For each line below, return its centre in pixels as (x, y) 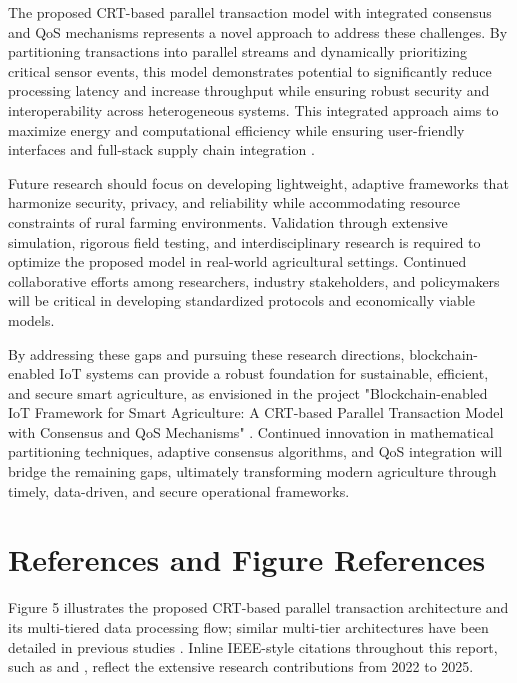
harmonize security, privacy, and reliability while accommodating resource (234, 202)
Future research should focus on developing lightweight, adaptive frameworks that (258, 182)
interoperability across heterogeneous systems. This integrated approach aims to (253, 109)
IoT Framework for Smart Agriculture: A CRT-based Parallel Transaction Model (256, 412)
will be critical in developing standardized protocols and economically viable (241, 300)
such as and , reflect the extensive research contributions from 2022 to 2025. (241, 666)
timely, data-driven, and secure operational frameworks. (179, 490)
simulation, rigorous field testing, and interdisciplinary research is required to (244, 241)
